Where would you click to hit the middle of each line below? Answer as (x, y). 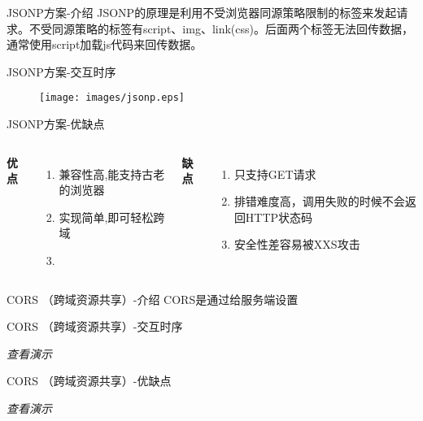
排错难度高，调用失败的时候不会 (319, 201)
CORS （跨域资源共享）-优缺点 (89, 381)
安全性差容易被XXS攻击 (297, 244)
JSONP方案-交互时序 (61, 71)
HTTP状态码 (279, 217)
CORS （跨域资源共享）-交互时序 (95, 326)
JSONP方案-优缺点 (56, 124)
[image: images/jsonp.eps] (112, 98)
